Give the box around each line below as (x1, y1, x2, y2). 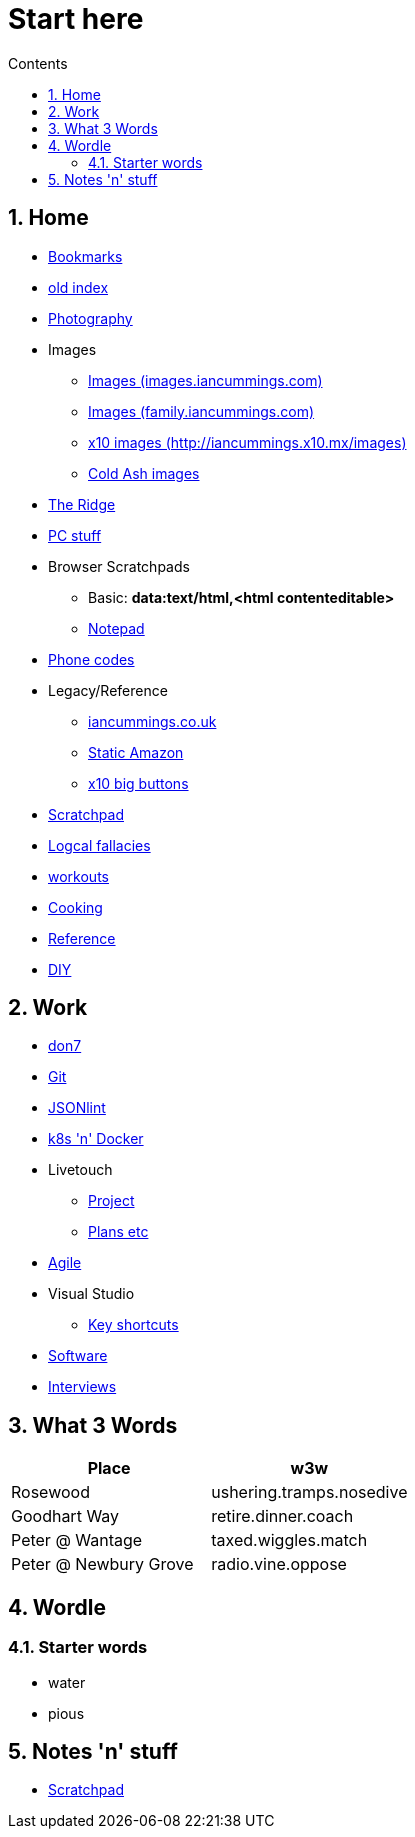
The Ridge (48, 495, 116, 513)
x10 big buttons (88, 774, 189, 792)
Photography (48, 309, 133, 327)
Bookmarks (48, 247, 123, 265)
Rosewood (11, 1482, 90, 1503)
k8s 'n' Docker (48, 1130, 144, 1148)
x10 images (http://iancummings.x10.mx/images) (88, 433, 407, 451)
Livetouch (48, 1161, 113, 1179)
